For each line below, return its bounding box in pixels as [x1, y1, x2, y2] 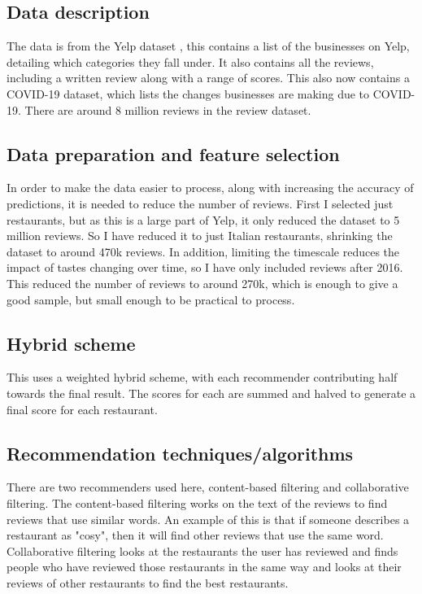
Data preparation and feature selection [7, 141, 340, 166]
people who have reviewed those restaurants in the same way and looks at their [7, 558, 402, 575]
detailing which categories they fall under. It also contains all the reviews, [7, 53, 374, 70]
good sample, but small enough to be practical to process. [7, 290, 295, 308]
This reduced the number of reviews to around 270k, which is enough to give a [7, 274, 398, 291]
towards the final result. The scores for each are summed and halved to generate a [7, 384, 416, 401]
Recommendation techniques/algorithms [7, 440, 354, 465]
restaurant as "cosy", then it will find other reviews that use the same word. [7, 526, 384, 544]
